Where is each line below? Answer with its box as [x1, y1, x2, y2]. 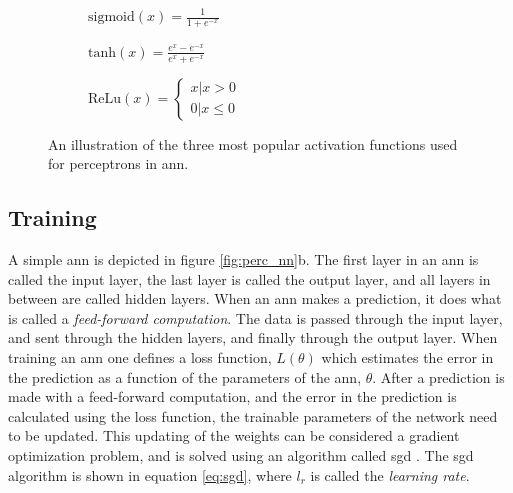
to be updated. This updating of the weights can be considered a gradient [8, 425, 460, 446]
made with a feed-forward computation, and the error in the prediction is [8, 386, 457, 407]
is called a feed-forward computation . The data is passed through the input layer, [8, 307, 503, 328]
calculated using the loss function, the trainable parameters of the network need [8, 405, 498, 426]
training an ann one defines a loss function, [8, 347, 272, 368]
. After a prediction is [372, 366, 505, 387]
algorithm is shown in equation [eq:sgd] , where [8, 464, 292, 485]
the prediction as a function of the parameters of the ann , [8, 366, 362, 387]
